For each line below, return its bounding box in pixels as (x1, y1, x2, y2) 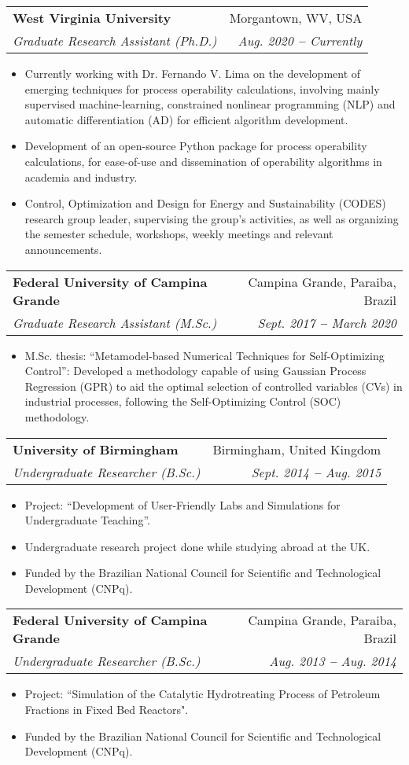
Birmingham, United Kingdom (212, 440, 381, 458)
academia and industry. (24, 168, 138, 185)
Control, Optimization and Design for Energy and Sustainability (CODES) (24, 195, 386, 211)
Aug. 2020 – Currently (238, 31, 363, 50)
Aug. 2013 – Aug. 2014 (269, 652, 396, 671)
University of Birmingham (13, 440, 179, 458)
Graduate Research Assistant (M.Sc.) (13, 313, 217, 332)
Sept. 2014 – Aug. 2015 (251, 462, 381, 481)
